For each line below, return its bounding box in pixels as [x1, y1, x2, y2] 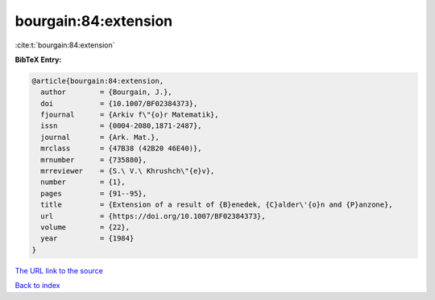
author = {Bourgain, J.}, [40, 88, 172, 97]
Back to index [14, 281, 60, 290]
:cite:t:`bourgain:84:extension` [14, 40, 115, 50]
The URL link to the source [14, 265, 104, 275]
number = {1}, [40, 178, 126, 187]
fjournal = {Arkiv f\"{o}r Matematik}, [40, 110, 219, 120]
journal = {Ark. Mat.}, [40, 133, 160, 142]
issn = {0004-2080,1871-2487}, [40, 121, 202, 130]
